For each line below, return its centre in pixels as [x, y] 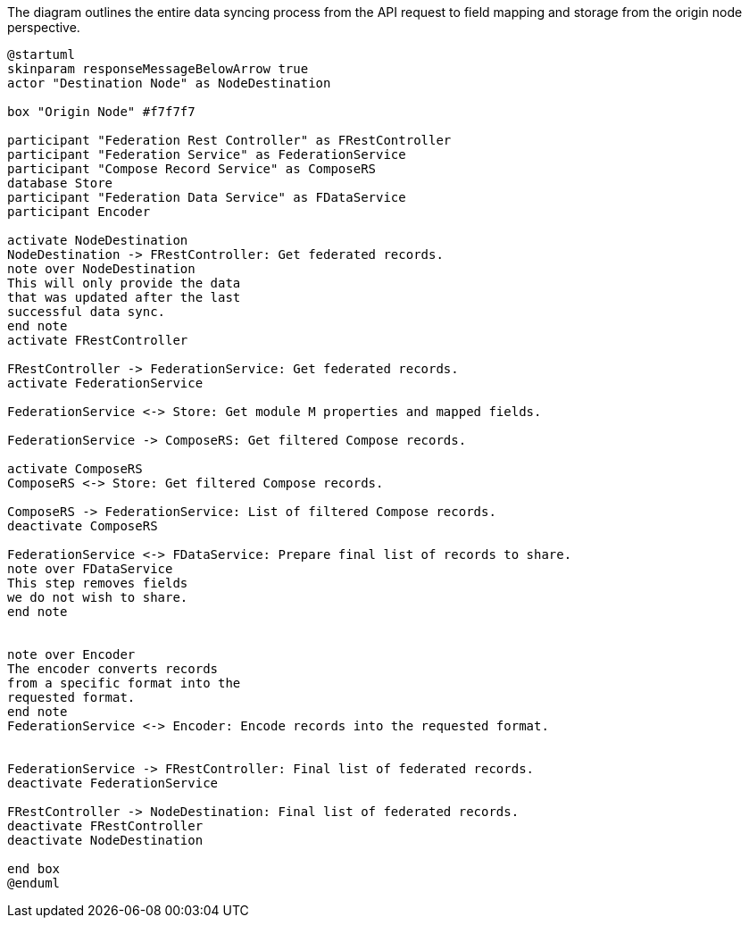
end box [34, 869]
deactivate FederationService [113, 783]
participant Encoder [79, 212]
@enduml [34, 883]
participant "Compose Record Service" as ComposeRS [192, 169]
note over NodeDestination [101, 269]
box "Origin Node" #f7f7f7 [101, 112]
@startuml [41, 54]
